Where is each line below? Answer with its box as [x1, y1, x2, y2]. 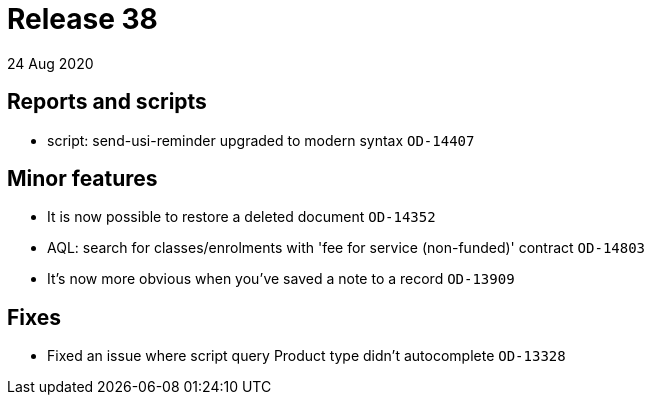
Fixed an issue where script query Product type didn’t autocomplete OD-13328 [47, 347, 566, 365]
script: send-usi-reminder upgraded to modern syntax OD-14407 [47, 131, 475, 149]
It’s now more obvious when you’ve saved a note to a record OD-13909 [47, 270, 515, 288]
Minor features [7, 166, 158, 192]
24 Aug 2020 [7, 54, 94, 72]
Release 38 [7, 2, 158, 36]
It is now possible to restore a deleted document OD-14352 [47, 208, 436, 226]
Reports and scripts [7, 89, 207, 115]
